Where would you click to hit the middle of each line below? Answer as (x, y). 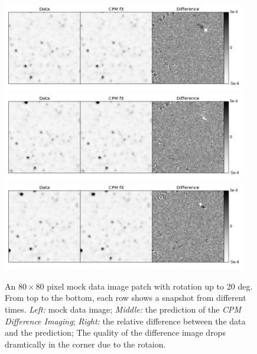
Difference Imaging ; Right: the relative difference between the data (125, 321)
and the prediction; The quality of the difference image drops (115, 332)
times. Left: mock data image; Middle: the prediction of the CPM (123, 309)
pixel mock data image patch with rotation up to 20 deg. (150, 286)
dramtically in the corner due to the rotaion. (85, 344)
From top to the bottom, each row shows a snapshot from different (126, 298)
